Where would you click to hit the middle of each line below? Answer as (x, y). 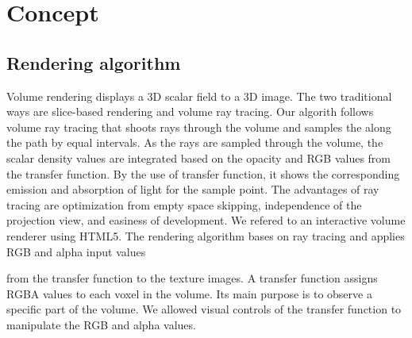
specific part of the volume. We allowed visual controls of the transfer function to (204, 309)
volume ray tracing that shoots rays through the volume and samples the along (199, 127)
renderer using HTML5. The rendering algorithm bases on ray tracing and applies (206, 235)
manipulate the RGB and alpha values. (101, 324)
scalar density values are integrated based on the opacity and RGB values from (198, 157)
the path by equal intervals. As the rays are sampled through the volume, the (195, 142)
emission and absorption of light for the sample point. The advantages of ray (193, 189)
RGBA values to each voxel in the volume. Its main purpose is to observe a (189, 293)
